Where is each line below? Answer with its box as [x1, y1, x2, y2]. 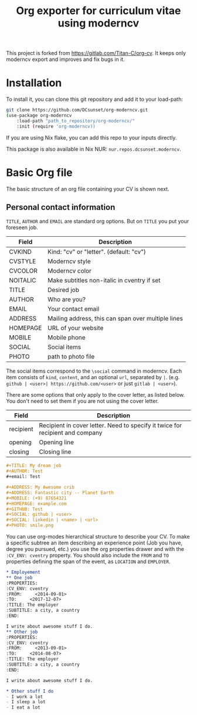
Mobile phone [47, 333, 86, 342]
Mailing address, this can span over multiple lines [47, 315, 184, 323]
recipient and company [39, 429, 103, 437]
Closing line [39, 448, 72, 456]
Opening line [39, 438, 74, 447]
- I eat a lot [6, 704, 41, 710]
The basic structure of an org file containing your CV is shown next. [6, 185, 169, 192]
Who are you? [47, 295, 86, 304]
